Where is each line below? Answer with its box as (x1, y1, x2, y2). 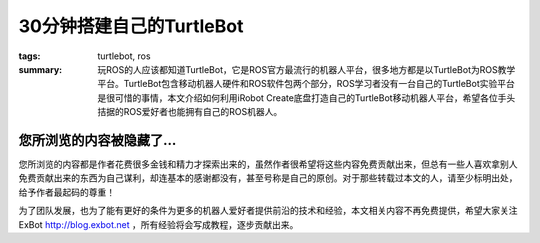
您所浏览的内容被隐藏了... (18, 131, 177, 149)
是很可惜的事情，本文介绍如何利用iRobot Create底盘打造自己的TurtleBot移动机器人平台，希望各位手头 (97, 91, 516, 104)
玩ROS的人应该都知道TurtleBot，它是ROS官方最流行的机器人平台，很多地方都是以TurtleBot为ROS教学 (97, 63, 516, 75)
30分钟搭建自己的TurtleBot (18, 15, 244, 37)
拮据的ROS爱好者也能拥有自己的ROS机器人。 (97, 106, 283, 118)
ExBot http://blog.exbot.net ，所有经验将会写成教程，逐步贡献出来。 (18, 218, 299, 230)
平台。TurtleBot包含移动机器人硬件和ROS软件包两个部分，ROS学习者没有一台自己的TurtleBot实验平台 (97, 78, 515, 90)
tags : (18, 50, 41, 62)
